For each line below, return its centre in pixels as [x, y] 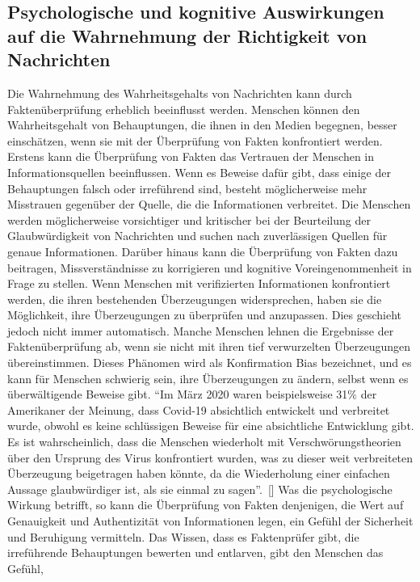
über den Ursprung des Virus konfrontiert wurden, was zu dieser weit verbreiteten [210, 457]
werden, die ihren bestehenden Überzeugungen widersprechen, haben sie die [195, 299]
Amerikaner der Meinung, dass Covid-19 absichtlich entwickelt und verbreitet [199, 409]
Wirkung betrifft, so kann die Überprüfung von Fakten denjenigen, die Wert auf [206, 505]
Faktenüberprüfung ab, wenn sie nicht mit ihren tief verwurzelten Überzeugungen [209, 346]
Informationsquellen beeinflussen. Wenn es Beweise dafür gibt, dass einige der [199, 172]
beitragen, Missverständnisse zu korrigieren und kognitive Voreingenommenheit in [210, 267]
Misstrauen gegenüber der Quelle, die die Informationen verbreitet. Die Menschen [209, 204]
